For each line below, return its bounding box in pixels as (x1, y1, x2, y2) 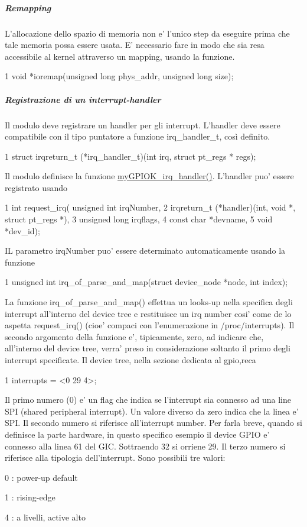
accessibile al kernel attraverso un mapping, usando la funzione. (5, 50, 235, 62)
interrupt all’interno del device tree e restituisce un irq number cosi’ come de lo (5, 307, 292, 319)
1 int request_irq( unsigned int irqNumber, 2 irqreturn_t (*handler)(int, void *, (5, 201, 296, 214)
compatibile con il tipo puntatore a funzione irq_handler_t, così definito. (5, 130, 270, 143)
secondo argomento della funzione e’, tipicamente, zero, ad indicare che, (5, 330, 264, 342)
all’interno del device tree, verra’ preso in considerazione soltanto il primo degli (5, 342, 290, 354)
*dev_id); (5, 224, 40, 237)
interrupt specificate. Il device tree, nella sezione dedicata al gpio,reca (5, 354, 256, 366)
